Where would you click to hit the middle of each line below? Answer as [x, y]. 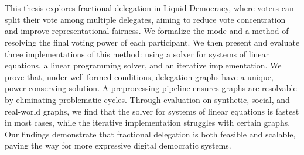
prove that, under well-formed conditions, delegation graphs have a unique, [139, 76]
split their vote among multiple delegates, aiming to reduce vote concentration [145, 19]
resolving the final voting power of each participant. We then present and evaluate [152, 42]
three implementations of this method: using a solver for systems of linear [137, 54]
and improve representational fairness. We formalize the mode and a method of [147, 31]
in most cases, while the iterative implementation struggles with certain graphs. [148, 123]
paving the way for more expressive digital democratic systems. [118, 145]
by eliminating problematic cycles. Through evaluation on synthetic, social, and [147, 99]
